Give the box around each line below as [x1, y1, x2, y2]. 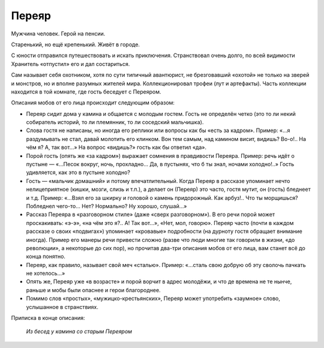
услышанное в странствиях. [26, 303, 99, 310]
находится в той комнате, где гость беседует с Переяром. [11, 88, 161, 95]
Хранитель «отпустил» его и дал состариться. [11, 60, 130, 67]
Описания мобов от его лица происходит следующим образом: [11, 99, 175, 106]
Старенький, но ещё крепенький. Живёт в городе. [11, 41, 140, 48]
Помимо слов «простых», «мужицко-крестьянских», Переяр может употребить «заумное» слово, [26, 295, 280, 302]
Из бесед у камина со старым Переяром [26, 328, 132, 335]
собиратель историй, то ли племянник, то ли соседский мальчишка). [26, 119, 204, 126]
